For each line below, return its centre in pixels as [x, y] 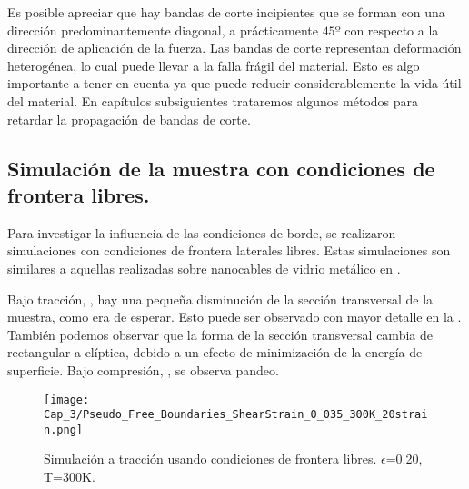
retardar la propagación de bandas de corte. [129, 119]
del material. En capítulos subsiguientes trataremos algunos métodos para [213, 100]
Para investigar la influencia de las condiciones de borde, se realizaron [202, 232]
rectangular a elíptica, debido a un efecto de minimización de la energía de [215, 352]
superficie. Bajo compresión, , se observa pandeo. [143, 369]
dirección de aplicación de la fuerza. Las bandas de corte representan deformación [234, 48]
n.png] [63, 429]
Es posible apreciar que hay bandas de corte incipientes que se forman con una [226, 12]
